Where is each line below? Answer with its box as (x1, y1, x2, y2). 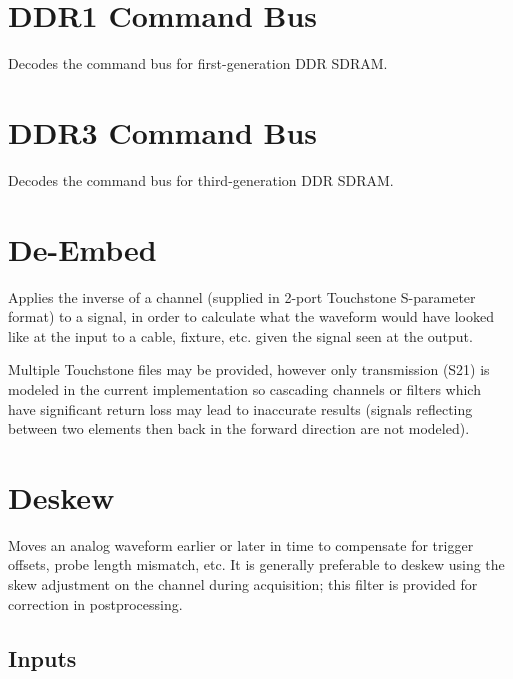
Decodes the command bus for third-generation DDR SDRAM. (8, 169, 394, 190)
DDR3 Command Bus (8, 111, 318, 152)
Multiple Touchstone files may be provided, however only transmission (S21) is (8, 359, 490, 380)
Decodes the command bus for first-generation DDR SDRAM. (8, 53, 388, 74)
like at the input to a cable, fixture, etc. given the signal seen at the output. (8, 325, 473, 346)
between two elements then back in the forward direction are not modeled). (8, 418, 470, 439)
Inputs (8, 642, 77, 673)
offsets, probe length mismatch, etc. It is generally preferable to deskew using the (8, 554, 505, 575)
